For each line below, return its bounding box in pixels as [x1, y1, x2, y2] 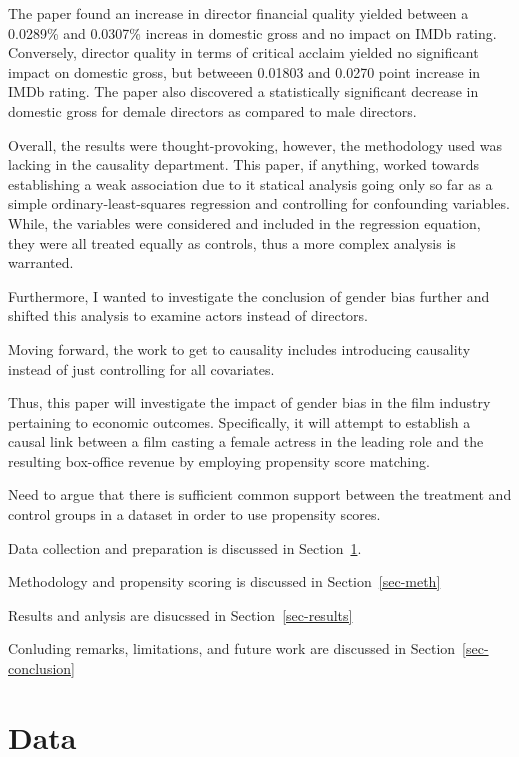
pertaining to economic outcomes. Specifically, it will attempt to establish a [8, 411, 471, 432]
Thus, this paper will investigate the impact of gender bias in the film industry [8, 392, 491, 413]
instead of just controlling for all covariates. [8, 358, 275, 379]
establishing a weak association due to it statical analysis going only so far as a [8, 173, 493, 194]
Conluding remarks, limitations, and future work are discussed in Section [8, 638, 456, 659]
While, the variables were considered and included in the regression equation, [8, 212, 481, 233]
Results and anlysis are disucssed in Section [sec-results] [8, 604, 353, 625]
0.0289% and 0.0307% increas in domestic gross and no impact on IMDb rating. [8, 22, 497, 43]
